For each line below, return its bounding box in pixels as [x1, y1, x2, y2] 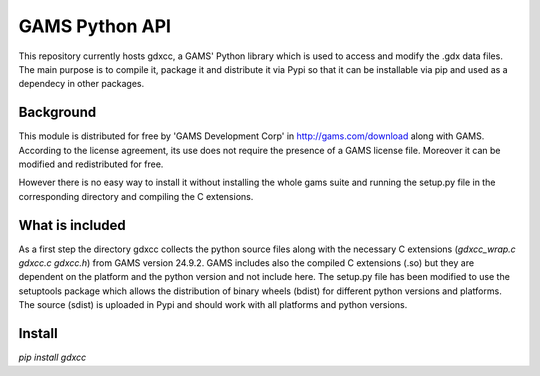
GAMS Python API [18, 15, 172, 37]
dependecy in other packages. [18, 78, 145, 90]
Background [18, 104, 97, 121]
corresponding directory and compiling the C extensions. [18, 190, 254, 202]
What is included [18, 216, 127, 234]
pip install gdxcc [18, 351, 87, 364]
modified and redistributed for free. [18, 158, 164, 170]
